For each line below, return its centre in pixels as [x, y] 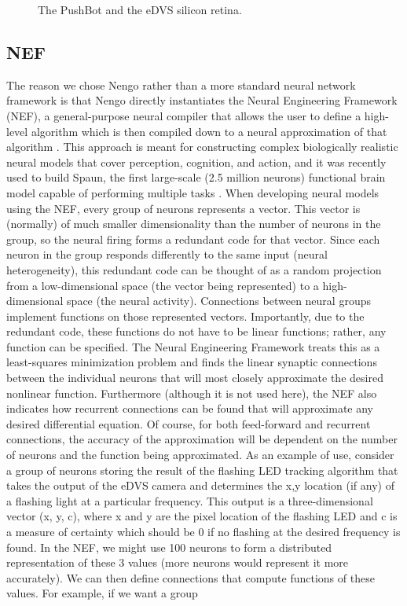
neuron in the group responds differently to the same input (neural [167, 254]
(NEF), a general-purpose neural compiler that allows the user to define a [184, 115]
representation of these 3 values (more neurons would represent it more [178, 562]
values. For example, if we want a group [102, 593]
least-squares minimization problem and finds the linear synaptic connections [192, 362]
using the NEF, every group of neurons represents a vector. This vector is [183, 208]
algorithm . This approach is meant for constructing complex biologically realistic [202, 147]
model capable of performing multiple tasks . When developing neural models [193, 192]
